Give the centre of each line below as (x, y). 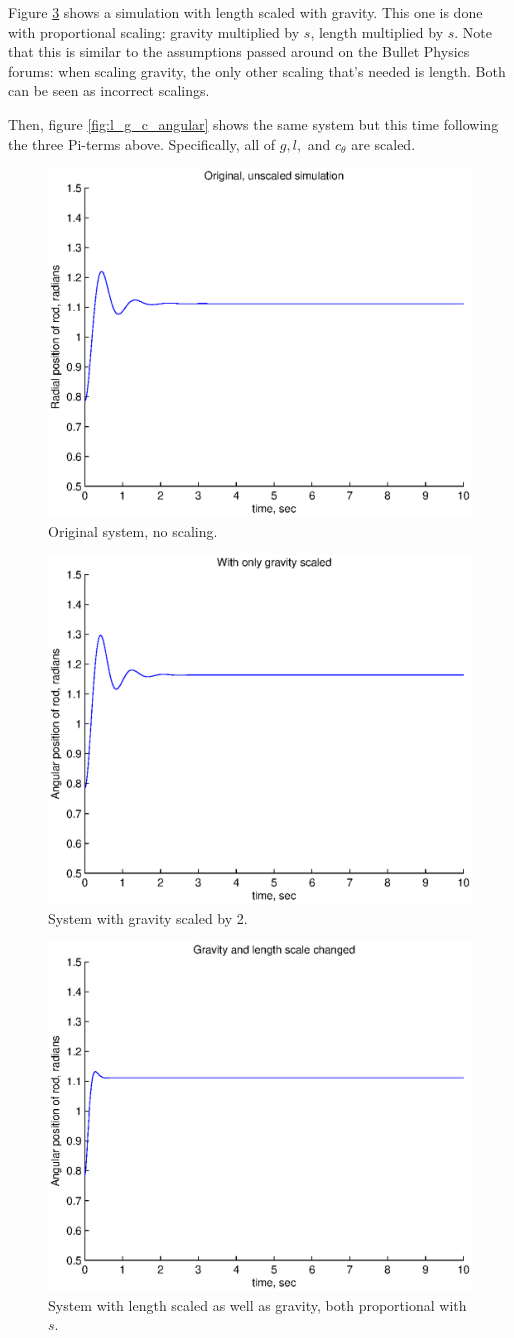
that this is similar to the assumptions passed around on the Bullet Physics (239, 51)
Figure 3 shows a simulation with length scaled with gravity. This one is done (245, 12)
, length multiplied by (377, 31)
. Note (473, 31)
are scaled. (383, 143)
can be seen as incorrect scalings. (109, 90)
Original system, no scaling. (133, 530)
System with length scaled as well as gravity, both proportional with (257, 1304)
